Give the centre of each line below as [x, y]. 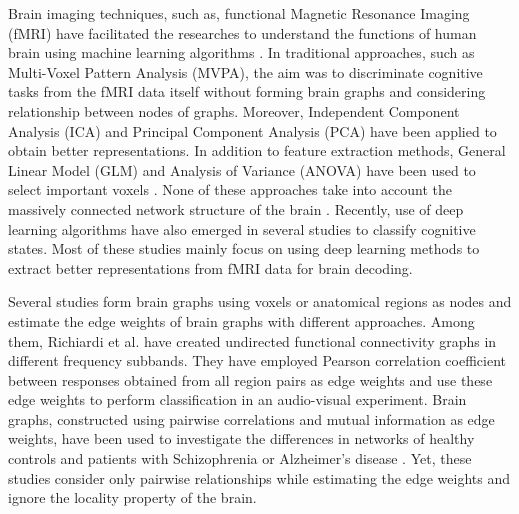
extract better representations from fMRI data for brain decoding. [210, 267]
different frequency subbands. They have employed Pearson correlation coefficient [257, 360]
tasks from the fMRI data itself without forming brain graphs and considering [247, 91]
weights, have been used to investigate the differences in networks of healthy [241, 438]
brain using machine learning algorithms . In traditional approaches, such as [241, 52]
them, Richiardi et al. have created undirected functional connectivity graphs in [252, 340]
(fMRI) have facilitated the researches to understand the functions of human [242, 32]
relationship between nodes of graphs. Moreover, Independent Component [234, 110]
